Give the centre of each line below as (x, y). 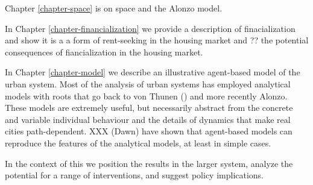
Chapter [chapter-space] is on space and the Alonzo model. (114, 8)
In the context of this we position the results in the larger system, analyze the (149, 163)
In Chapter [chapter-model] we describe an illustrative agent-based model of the (153, 72)
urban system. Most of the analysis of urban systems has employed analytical (148, 83)
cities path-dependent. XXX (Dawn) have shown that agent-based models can (149, 131)
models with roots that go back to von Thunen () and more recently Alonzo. (146, 96)
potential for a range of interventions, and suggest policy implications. (134, 175)
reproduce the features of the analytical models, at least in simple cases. (138, 143)
